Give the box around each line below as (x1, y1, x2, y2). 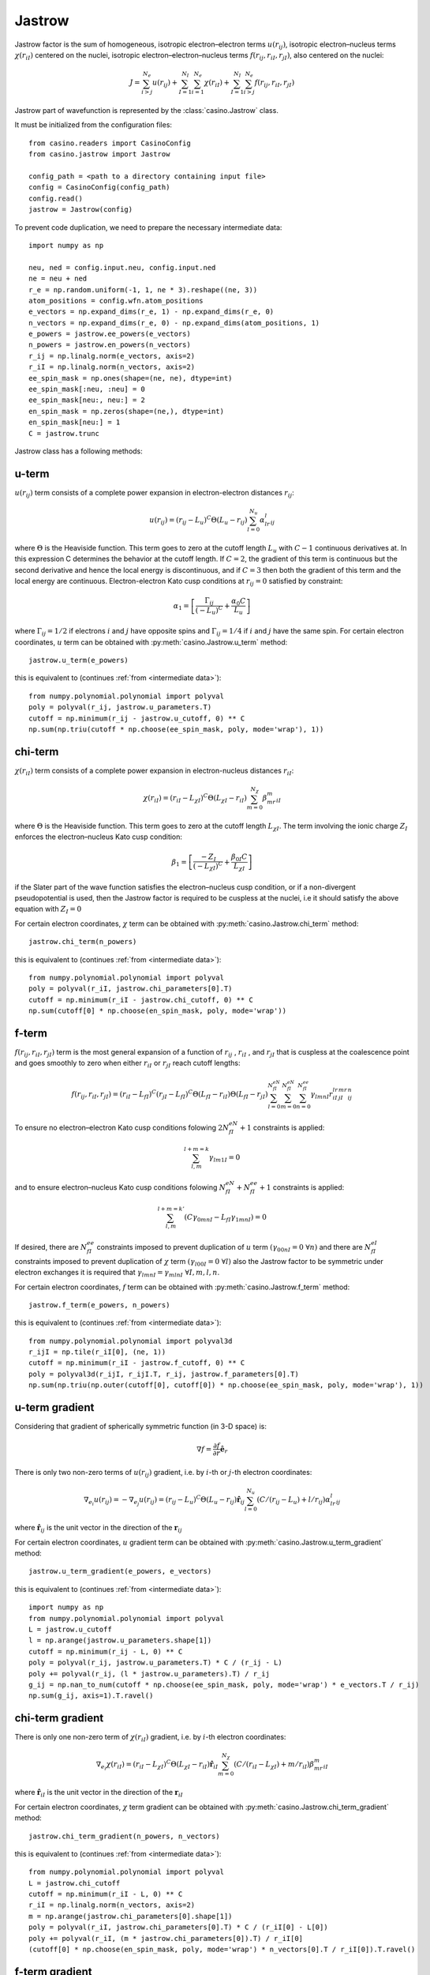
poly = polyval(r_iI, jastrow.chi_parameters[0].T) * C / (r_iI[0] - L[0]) (28, 1923, 328, 1932)
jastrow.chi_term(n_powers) (28, 937, 137, 946)
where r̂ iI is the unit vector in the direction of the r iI (14, 1788, 183, 1799)
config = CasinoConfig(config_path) (28, 182, 170, 192)
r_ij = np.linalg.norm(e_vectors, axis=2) (28, 352, 196, 360)
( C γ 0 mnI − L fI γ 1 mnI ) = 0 (184, 1213, 267, 1224)
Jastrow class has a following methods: (14, 446, 144, 456)
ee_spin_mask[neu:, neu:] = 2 (28, 396, 146, 404)
